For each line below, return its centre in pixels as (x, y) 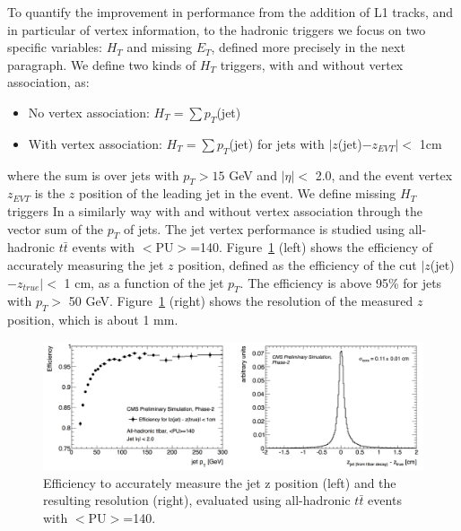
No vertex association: (89, 112)
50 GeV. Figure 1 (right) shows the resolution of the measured (241, 301)
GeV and (253, 174)
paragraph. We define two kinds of (102, 64)
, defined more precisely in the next (308, 47)
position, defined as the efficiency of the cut (297, 264)
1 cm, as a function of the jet (144, 282)
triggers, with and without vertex (312, 64)
